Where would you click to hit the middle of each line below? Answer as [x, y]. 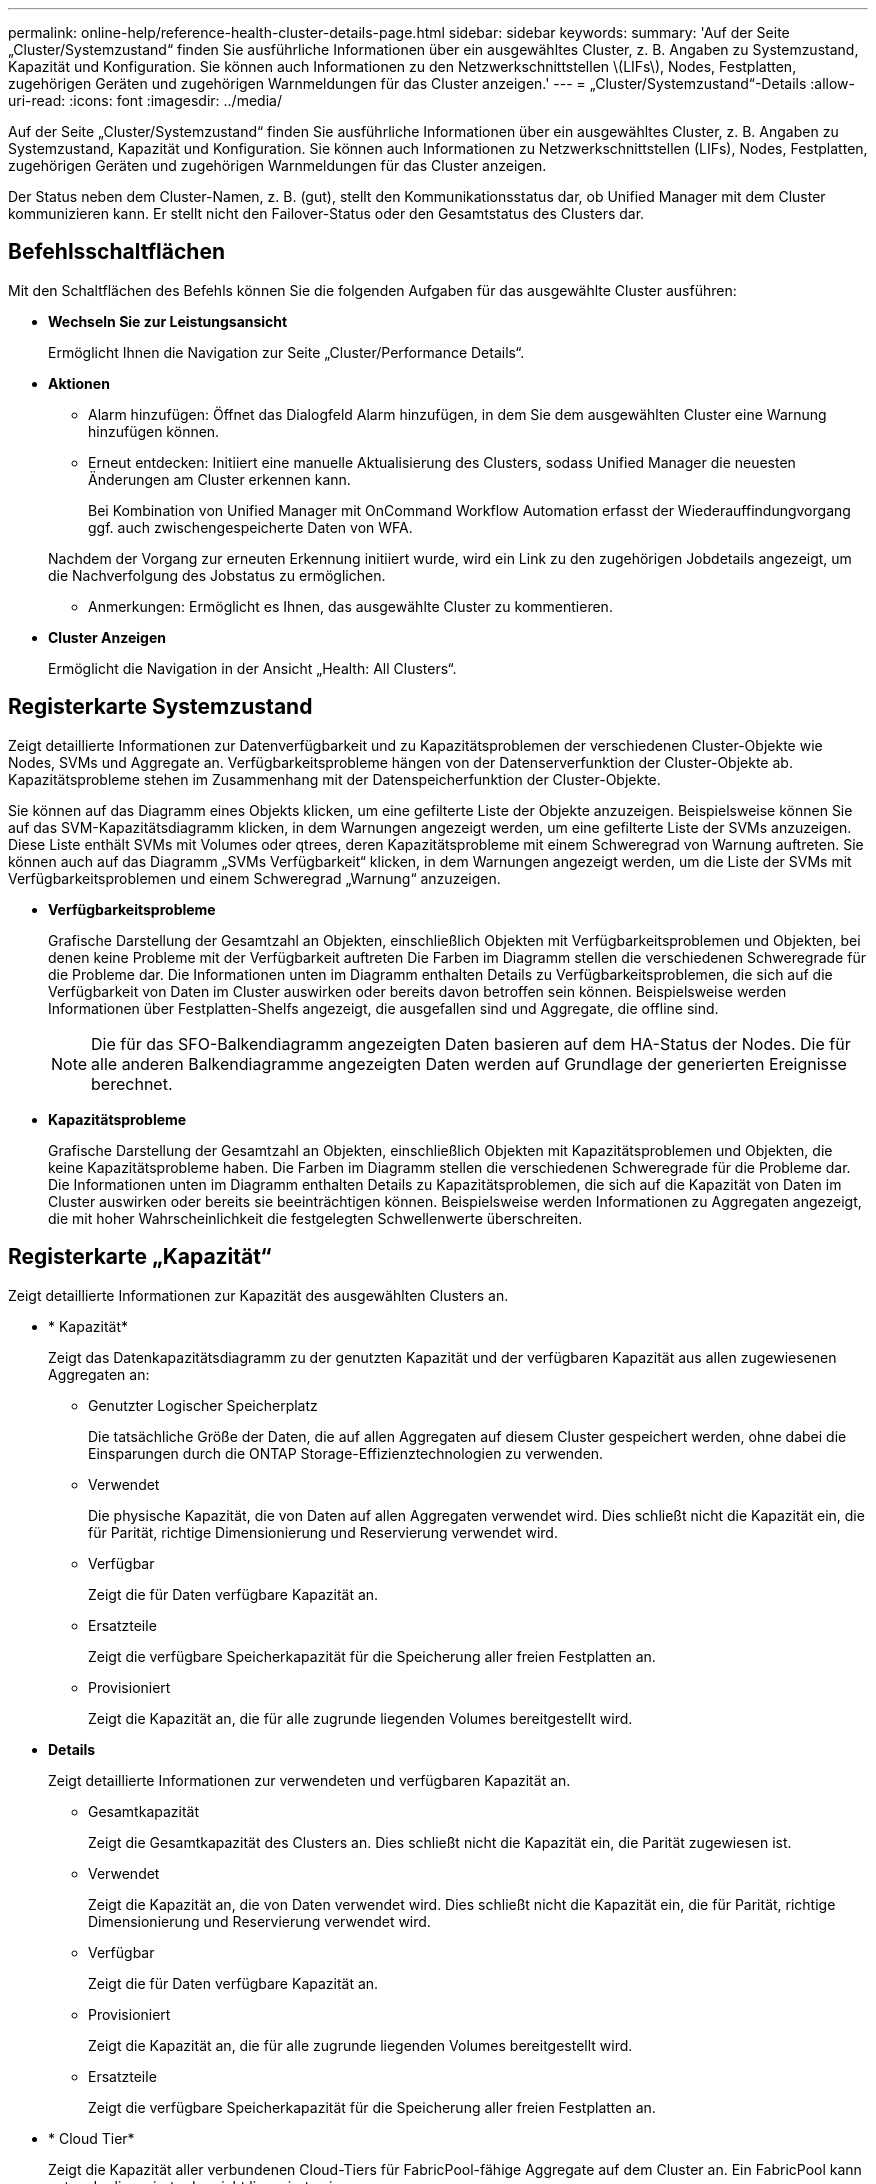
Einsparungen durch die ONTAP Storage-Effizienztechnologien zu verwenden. [346, 1453]
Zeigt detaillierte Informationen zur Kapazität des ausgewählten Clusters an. [258, 1295]
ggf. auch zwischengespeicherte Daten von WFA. [250, 527]
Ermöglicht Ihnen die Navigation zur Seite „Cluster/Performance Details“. [286, 352]
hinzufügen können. [154, 431]
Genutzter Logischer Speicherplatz [203, 1405]
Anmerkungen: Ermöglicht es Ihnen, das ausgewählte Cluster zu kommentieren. [350, 606]
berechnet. [132, 1083]
